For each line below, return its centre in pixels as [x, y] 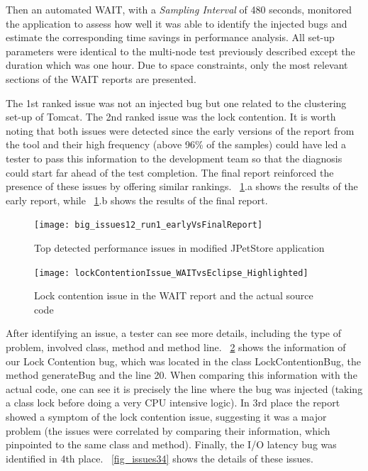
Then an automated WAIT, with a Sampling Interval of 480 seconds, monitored [179, 9]
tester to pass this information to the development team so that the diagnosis [174, 158]
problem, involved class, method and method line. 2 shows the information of [176, 347]
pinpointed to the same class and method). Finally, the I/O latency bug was [171, 444]
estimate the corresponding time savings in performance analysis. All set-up [170, 37]
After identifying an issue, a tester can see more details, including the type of [173, 333]
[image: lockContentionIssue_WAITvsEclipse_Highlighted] [171, 273]
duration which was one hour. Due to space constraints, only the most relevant [177, 65]
